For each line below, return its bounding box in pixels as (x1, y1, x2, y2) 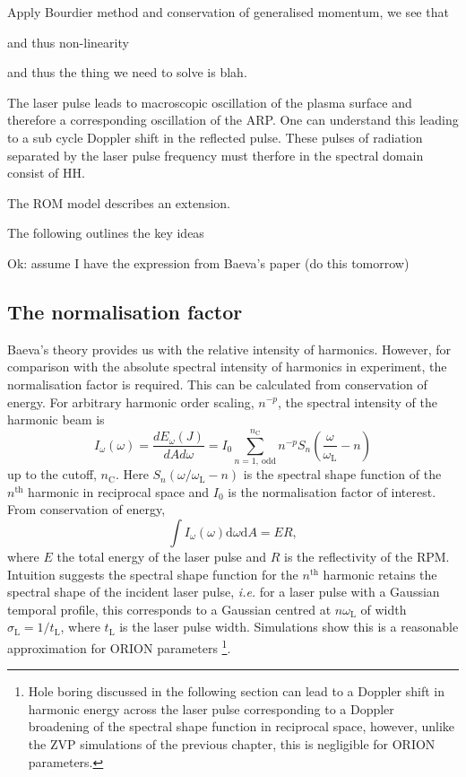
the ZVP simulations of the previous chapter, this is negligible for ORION (28, 735, 436, 754)
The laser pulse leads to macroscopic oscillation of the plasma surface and (7, 92, 412, 111)
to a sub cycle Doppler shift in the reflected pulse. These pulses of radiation (7, 127, 423, 146)
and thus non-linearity (7, 32, 129, 51)
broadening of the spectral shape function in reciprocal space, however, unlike (28, 717, 455, 736)
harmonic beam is (7, 410, 105, 429)
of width (360, 599, 407, 618)
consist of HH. (7, 163, 85, 182)
